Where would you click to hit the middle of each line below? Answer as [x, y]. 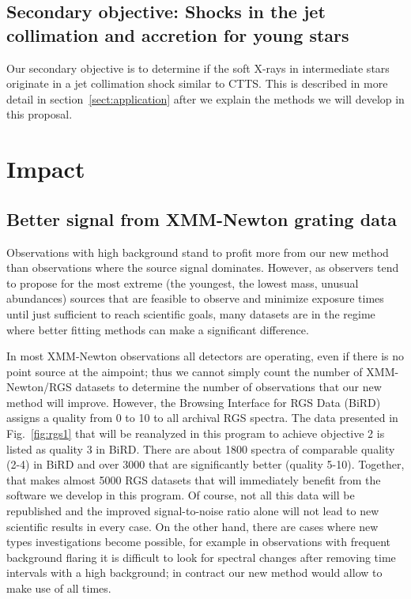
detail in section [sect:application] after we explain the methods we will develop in [205, 98]
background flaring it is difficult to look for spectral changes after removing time [201, 557]
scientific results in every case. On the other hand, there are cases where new [192, 526]
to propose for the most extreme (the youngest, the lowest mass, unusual [183, 283]
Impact [46, 169]
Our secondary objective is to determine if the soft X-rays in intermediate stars [198, 68]
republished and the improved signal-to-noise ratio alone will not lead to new [193, 511]
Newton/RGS [39, 387]
